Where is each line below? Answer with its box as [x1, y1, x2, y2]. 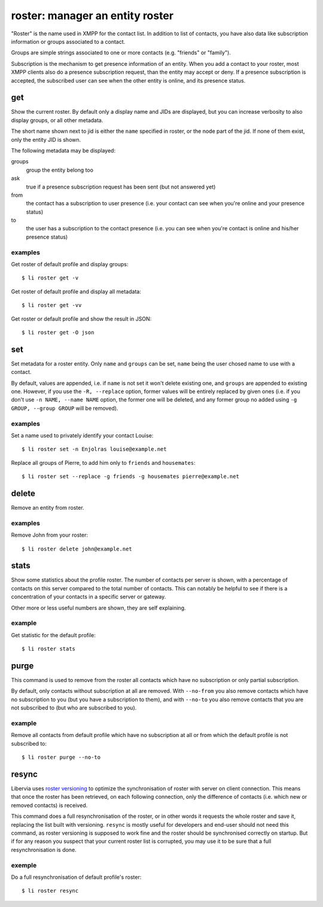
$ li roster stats [22, 646, 76, 652]
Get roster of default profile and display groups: [11, 261, 129, 268]
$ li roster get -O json [22, 329, 95, 336]
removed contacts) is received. [11, 802, 88, 809]
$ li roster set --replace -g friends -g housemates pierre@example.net [22, 473, 239, 480]
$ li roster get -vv [22, 302, 82, 309]
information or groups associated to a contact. [11, 38, 126, 45]
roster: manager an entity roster [11, 9, 173, 22]
